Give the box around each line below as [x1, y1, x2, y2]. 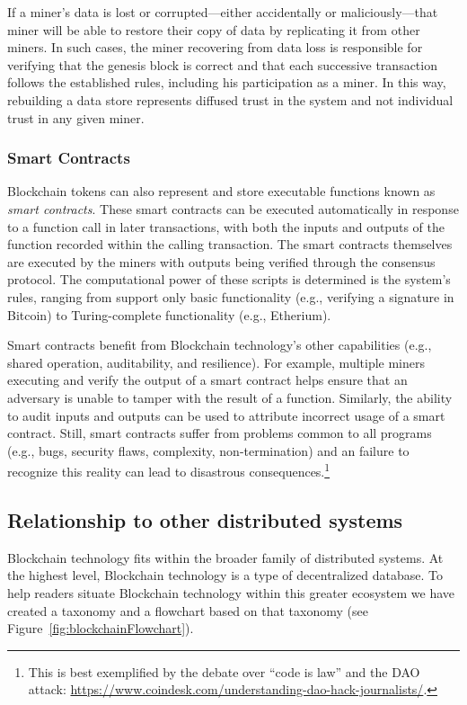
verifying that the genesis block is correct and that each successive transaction [7, 55, 437, 74]
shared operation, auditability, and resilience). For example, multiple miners [7, 352, 426, 371]
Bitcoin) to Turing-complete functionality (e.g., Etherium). [7, 305, 331, 324]
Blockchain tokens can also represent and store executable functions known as [7, 182, 436, 201]
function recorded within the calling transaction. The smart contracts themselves [7, 235, 453, 254]
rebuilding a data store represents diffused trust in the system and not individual [7, 90, 454, 109]
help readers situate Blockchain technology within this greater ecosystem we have [7, 583, 455, 602]
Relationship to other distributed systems [7, 505, 403, 533]
